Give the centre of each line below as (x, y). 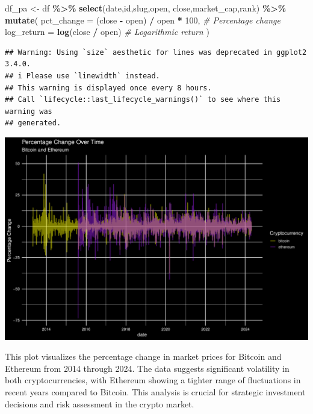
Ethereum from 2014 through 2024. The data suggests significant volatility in (147, 368)
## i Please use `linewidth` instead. (82, 76)
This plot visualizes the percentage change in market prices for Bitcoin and (143, 356)
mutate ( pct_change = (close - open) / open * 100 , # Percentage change (143, 20)
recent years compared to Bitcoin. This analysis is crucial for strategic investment (155, 391)
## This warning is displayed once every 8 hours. (108, 88)
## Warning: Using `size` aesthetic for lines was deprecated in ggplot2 (156, 52)
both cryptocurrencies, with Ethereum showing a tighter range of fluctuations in (153, 380)
